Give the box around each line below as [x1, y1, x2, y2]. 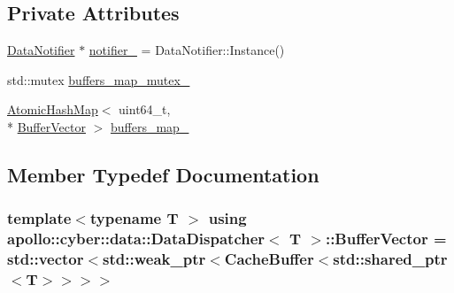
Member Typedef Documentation [7, 160, 319, 188]
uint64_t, [119, 100, 171, 119]
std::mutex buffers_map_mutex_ [7, 70, 190, 89]
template [7, 207, 72, 229]
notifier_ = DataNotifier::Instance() [88, 41, 285, 59]
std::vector [7, 248, 84, 270]
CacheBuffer [224, 248, 314, 270]
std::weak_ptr [103, 248, 206, 270]
